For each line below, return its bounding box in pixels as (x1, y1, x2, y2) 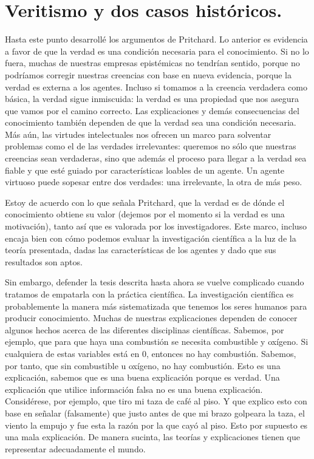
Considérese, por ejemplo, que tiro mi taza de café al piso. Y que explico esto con (5, 395, 307, 407)
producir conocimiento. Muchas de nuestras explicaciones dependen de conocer (5, 311, 298, 324)
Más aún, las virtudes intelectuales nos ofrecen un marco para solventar (5, 127, 271, 140)
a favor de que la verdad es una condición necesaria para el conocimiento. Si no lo (5, 44, 309, 57)
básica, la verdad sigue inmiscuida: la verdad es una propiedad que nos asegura (5, 92, 299, 105)
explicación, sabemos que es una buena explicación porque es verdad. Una (5, 371, 280, 384)
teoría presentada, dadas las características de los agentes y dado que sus (5, 243, 276, 256)
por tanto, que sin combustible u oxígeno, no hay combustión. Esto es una (5, 359, 281, 372)
